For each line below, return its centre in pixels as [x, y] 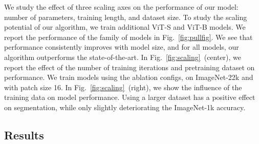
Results [24, 135]
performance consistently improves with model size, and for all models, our [122, 47]
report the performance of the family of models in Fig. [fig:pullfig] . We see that [128, 37]
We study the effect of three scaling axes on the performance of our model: [121, 7]
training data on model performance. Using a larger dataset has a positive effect [130, 97]
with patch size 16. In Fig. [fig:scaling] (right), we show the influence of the [123, 87]
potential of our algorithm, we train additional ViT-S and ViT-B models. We [125, 27]
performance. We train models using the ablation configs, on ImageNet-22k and [129, 77]
